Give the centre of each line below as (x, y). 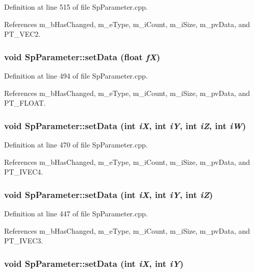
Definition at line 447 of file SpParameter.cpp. (76, 213)
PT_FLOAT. (25, 103)
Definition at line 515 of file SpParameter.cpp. (76, 7)
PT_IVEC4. (24, 172)
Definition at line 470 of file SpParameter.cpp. (76, 144)
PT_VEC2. (22, 34)
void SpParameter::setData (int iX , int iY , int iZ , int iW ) (125, 125)
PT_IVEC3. (24, 241)
